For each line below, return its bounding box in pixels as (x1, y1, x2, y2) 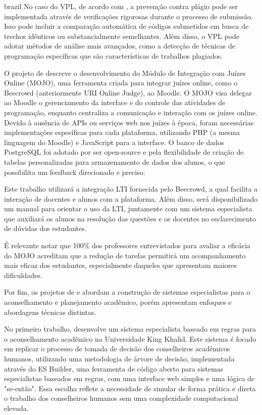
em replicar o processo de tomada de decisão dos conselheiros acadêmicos (4, 343, 230, 354)
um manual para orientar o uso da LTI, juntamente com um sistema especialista (4, 203, 252, 214)
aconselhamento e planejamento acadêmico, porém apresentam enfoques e (4, 297, 232, 307)
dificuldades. (4, 269, 42, 280)
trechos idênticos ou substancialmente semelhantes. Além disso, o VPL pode (4, 30, 240, 41)
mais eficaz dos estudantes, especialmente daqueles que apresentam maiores (4, 260, 237, 270)
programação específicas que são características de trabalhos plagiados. (4, 50, 223, 61)
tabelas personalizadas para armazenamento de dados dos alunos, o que (4, 156, 225, 167)
